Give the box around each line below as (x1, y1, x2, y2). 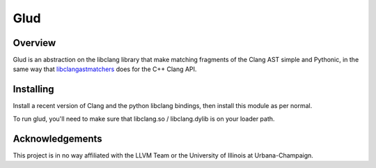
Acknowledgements (13, 132, 102, 144)
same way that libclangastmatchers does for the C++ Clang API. (13, 65, 197, 73)
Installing (13, 84, 55, 96)
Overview (13, 37, 56, 49)
